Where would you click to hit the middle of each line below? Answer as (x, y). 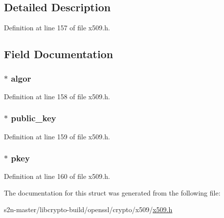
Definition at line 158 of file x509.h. (57, 96)
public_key (34, 118)
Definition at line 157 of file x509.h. (57, 28)
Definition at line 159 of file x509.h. (57, 136)
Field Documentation (59, 54)
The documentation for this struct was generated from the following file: (112, 193)
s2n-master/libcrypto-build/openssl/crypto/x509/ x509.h (88, 209)
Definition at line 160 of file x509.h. (57, 176)
